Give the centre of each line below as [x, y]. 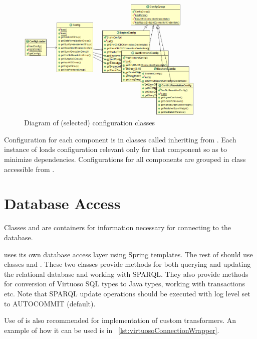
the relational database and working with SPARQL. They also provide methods [126, 274]
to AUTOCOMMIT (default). [50, 303]
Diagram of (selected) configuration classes [90, 123]
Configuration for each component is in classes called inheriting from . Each [120, 139]
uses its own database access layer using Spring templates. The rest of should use [128, 254]
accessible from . [29, 169]
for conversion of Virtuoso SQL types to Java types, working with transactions [124, 284]
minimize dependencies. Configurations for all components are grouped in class [125, 159]
